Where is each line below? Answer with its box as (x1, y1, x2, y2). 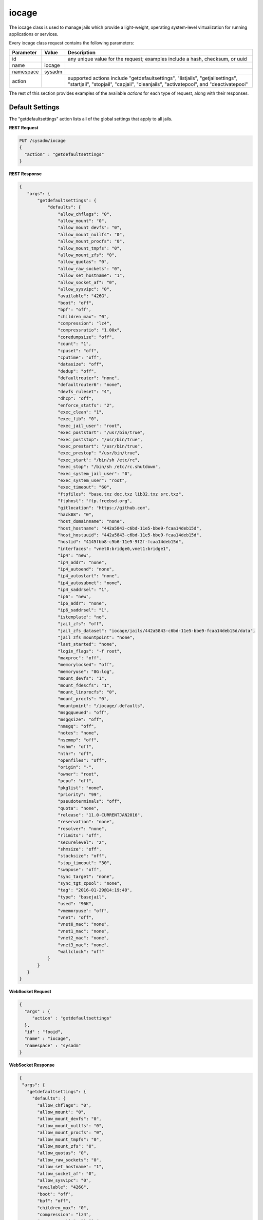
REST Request (9, 125, 38, 131)
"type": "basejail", (57, 894, 107, 900)
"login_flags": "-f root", (57, 648, 122, 654)
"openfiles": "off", (57, 757, 107, 763)
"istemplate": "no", (57, 614, 107, 620)
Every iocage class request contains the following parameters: (9, 40, 134, 46)
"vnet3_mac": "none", (57, 942, 110, 948)
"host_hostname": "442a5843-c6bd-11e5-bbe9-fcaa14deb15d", (57, 525, 202, 531)
